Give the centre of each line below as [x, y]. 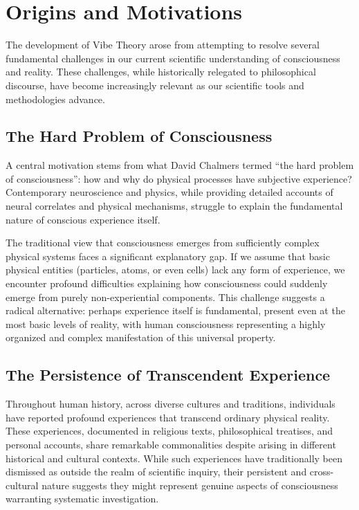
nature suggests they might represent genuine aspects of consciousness [190, 485]
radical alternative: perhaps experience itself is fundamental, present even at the [175, 310]
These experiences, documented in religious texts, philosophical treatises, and [169, 431]
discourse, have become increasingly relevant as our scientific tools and [155, 85]
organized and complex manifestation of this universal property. [141, 337]
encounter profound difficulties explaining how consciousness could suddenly [167, 283]
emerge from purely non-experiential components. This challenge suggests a [165, 297]
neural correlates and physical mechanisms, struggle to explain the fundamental [174, 206]
